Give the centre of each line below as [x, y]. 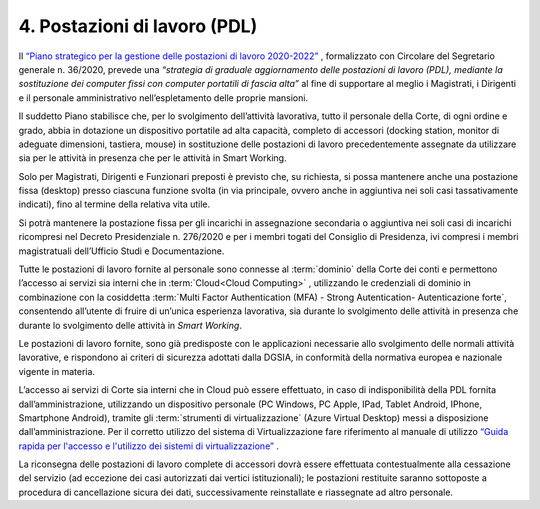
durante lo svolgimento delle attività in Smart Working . [130, 325]
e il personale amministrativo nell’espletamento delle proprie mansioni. [163, 97]
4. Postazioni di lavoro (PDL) [138, 26]
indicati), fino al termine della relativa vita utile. [114, 204]
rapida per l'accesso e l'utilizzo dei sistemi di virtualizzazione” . [149, 446]
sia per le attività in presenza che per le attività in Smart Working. [152, 158]
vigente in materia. [56, 371]
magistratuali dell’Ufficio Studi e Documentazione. [121, 251]
